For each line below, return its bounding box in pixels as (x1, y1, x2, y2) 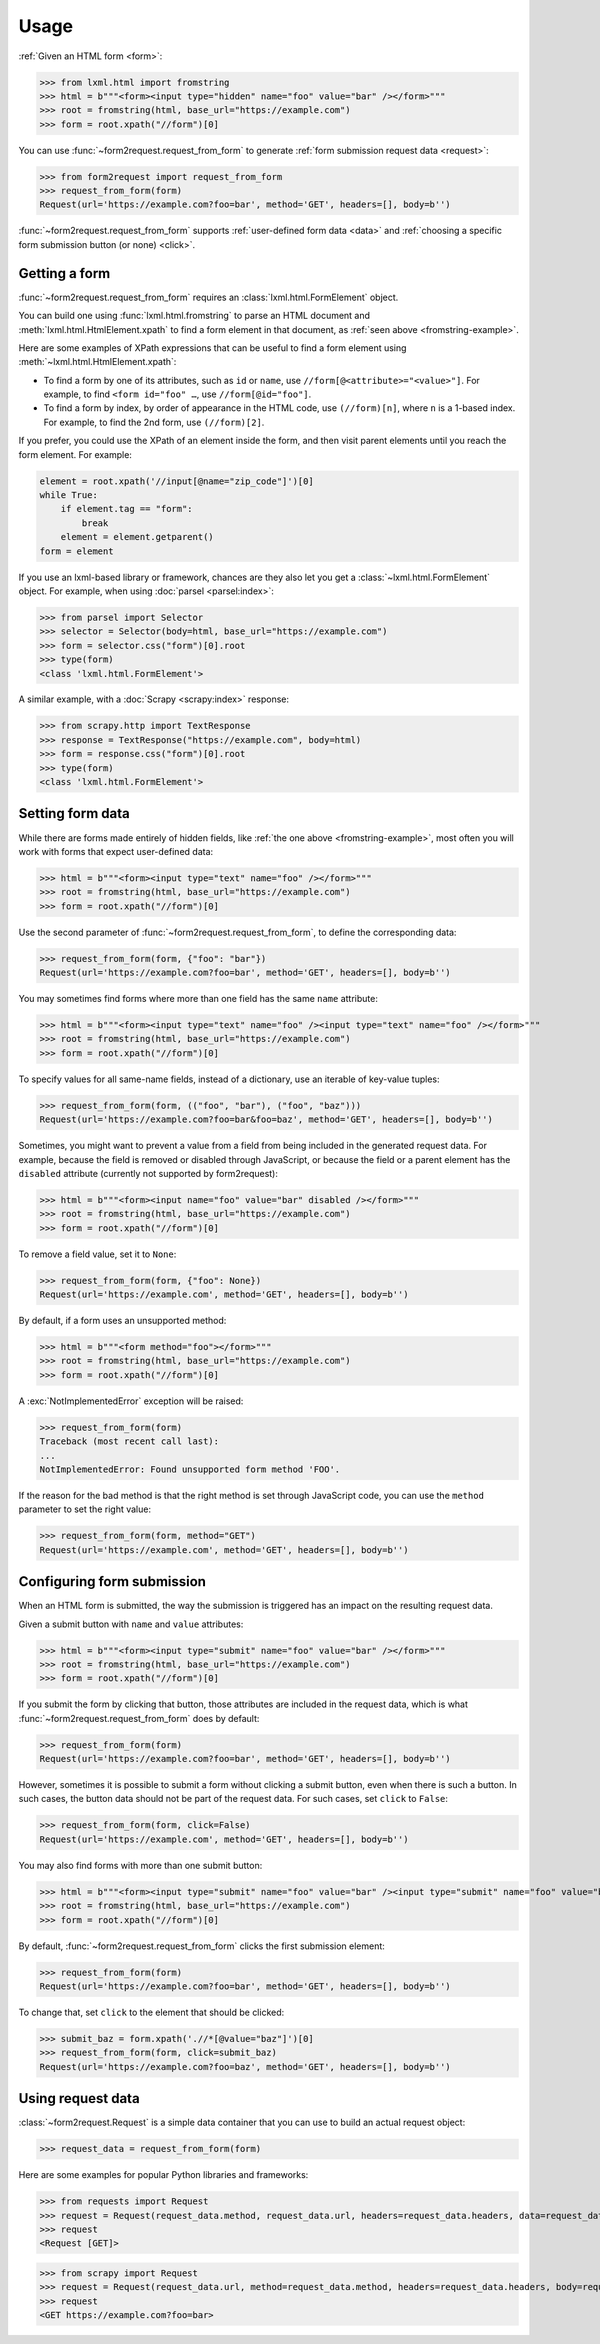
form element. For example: (18, 448, 132, 460)
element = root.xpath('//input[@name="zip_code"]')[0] (39, 475, 314, 487)
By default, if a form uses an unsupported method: (18, 1315, 227, 1327)
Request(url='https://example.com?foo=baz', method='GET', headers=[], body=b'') (39, 2061, 452, 2072)
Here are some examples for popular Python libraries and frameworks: (18, 2169, 309, 2181)
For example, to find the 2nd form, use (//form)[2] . (43, 416, 265, 428)
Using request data (18, 2090, 140, 2107)
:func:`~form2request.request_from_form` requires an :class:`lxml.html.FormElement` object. (18, 291, 399, 303)
